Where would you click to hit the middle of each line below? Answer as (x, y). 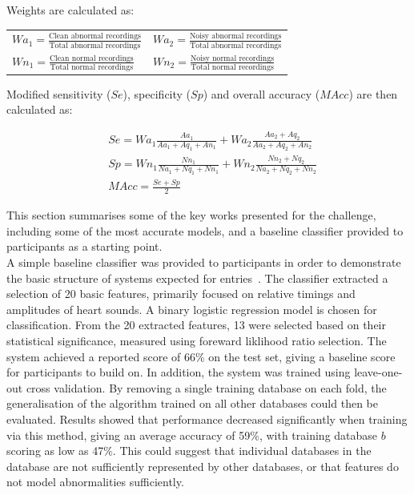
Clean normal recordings (91, 58)
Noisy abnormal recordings (235, 36)
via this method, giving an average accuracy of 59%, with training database (192, 435)
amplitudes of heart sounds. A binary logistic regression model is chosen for (192, 309)
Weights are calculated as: (70, 10)
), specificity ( (157, 93)
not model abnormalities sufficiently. (95, 482)
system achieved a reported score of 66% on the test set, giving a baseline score (201, 356)
